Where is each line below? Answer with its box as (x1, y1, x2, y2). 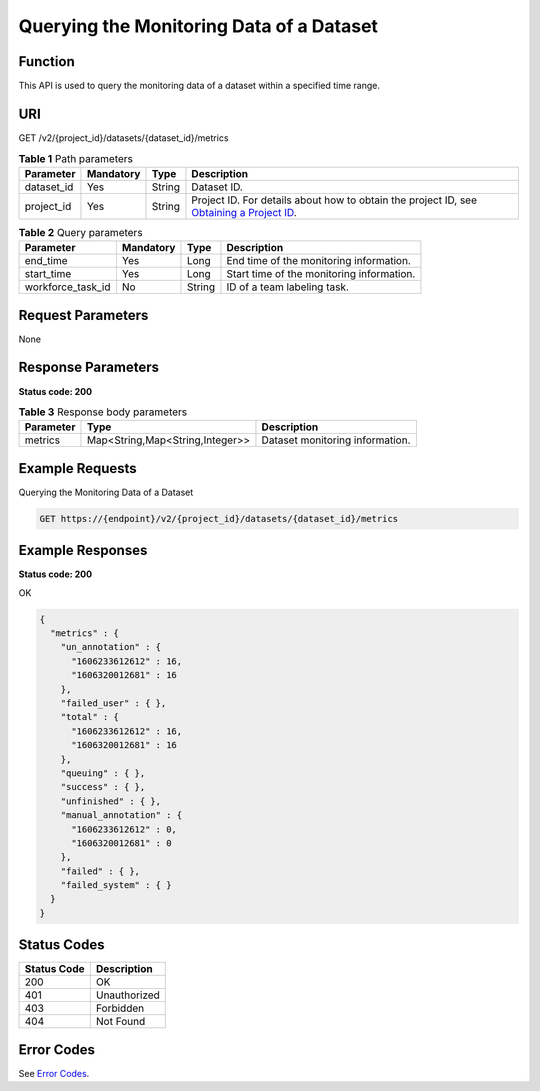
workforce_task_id (24, 280, 111, 294)
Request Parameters (18, 306, 149, 324)
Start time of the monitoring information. (226, 267, 416, 281)
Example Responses (18, 542, 148, 559)
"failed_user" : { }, (60, 698, 167, 709)
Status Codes (18, 936, 105, 954)
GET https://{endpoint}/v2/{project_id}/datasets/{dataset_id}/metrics (39, 513, 399, 524)
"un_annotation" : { (60, 641, 162, 653)
